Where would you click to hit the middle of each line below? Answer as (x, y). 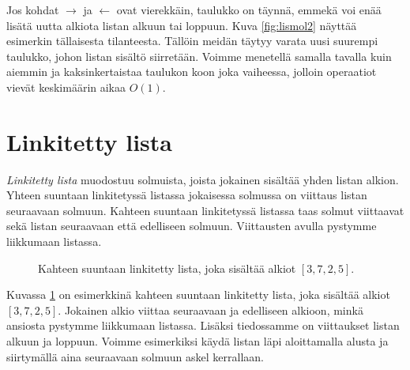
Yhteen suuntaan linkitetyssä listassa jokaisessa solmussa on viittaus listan (187, 195)
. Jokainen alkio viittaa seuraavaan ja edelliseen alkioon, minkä (211, 310)
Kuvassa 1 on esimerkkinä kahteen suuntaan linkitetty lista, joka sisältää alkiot (198, 294)
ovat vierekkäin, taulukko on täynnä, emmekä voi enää (249, 9)
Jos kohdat (33, 9)
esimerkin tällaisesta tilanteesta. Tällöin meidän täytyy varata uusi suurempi (192, 41)
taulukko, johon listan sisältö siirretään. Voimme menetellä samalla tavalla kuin (199, 56)
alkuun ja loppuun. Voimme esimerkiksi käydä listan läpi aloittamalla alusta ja (197, 341)
